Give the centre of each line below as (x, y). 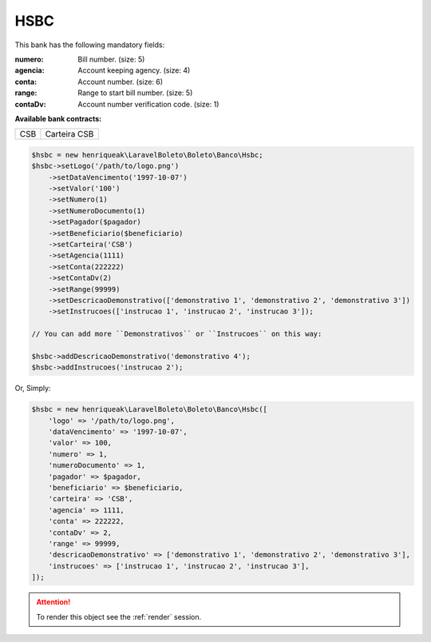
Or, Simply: (33, 389)
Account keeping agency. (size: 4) (134, 70)
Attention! (53, 602)
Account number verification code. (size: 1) (148, 104)
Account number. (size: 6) (121, 82)
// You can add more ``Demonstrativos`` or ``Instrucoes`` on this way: (177, 334)
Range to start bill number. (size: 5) (135, 93)
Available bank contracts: (58, 118)
